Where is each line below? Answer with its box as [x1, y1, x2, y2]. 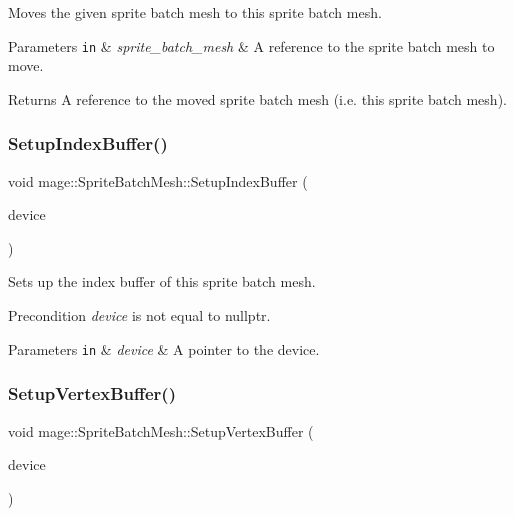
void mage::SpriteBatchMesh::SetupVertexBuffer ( [8, 420, 314, 441]
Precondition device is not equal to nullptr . [8, 305, 271, 326]
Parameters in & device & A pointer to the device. [8, 338, 320, 359]
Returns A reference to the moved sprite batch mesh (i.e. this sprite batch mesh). [8, 88, 507, 109]
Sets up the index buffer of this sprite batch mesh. [8, 271, 316, 292]
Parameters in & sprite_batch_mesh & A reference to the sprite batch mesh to [8, 35, 495, 56]
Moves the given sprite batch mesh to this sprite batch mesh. [8, 2, 382, 22]
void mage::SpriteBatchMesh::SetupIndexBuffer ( [8, 170, 308, 191]
